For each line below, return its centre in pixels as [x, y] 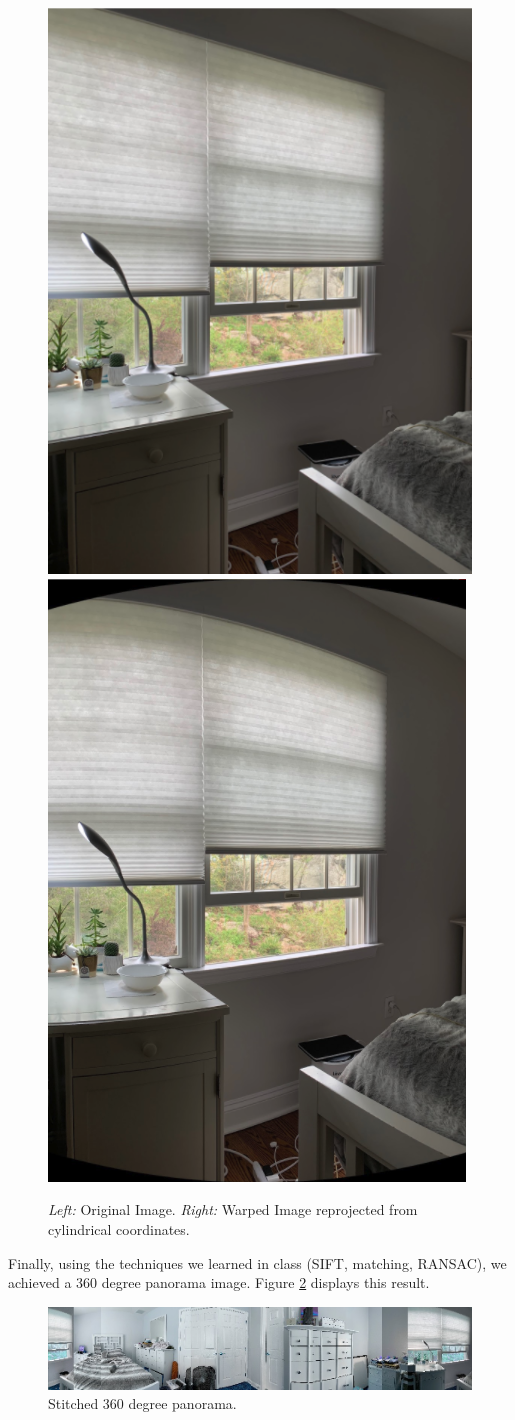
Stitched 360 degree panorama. [142, 1403]
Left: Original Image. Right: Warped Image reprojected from [233, 1209]
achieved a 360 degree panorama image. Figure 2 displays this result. [219, 1282]
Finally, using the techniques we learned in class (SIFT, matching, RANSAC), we [257, 1262]
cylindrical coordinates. [119, 1229]
